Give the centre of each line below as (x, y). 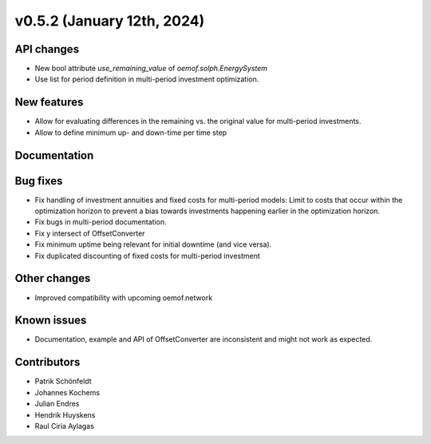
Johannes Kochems (67, 392)
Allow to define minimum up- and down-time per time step (131, 133)
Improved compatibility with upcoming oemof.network (124, 297)
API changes (47, 49)
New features (49, 103)
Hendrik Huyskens (65, 414)
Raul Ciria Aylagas (65, 426)
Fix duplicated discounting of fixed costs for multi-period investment (148, 256)
